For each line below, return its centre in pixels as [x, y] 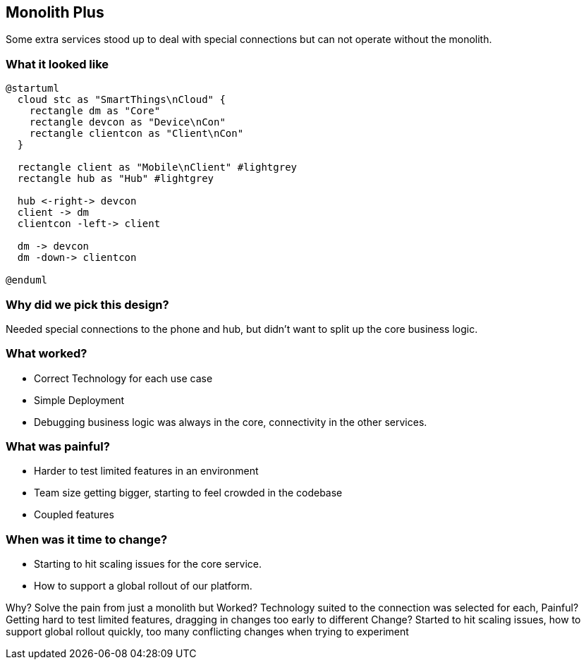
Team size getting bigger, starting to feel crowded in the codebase [188, 493]
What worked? [47, 354]
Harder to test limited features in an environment [146, 471]
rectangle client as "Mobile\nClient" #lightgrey [157, 167]
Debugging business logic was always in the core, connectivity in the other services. [231, 422]
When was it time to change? [87, 539]
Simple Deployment [79, 400]
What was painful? [58, 447]
